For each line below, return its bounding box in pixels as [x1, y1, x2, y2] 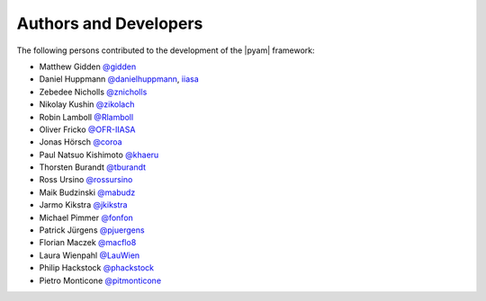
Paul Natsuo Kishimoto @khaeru [39, 149, 159, 160]
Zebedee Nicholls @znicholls [39, 86, 148, 97]
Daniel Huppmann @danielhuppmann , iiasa [39, 74, 199, 84]
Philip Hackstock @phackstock [39, 262, 155, 273]
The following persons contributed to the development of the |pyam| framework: [16, 45, 315, 56]
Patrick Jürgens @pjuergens [39, 225, 145, 235]
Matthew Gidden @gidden [39, 61, 137, 72]
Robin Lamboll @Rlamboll [39, 111, 134, 122]
